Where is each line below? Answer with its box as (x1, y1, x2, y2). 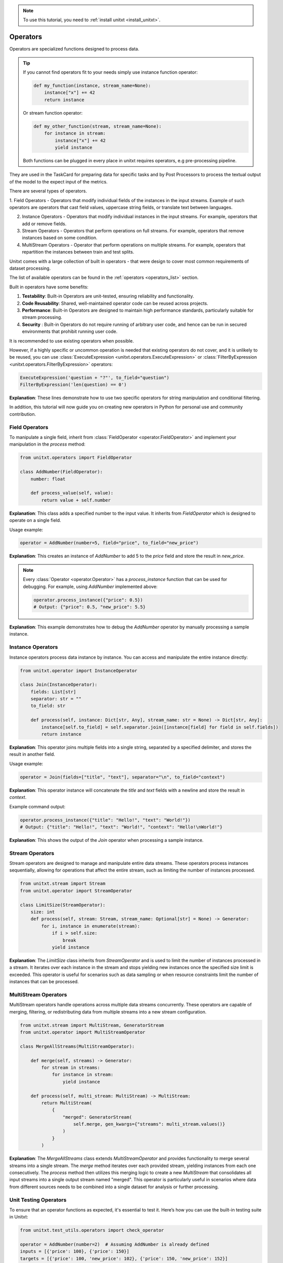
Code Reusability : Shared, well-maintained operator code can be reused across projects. (22, 300, 208, 306)
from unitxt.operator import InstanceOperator (20, 667, 137, 673)
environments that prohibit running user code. (22, 328, 118, 334)
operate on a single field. (9, 517, 62, 523)
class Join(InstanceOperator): (20, 682, 98, 688)
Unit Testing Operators (9, 1196, 67, 1203)
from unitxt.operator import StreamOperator (20, 888, 132, 894)
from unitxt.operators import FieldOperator (20, 455, 132, 461)
